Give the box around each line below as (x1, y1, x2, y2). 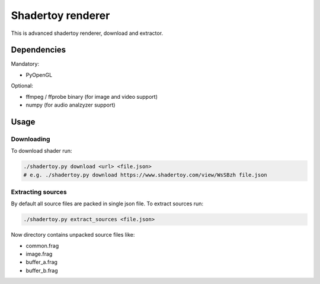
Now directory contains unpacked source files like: (11, 231, 135, 238)
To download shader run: (11, 147, 72, 154)
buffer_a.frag (25, 259, 57, 266)
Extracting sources (11, 188, 68, 196)
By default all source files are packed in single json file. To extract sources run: (11, 200, 204, 207)
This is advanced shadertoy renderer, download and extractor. (11, 30, 163, 37)
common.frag (25, 242, 59, 249)
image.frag (25, 250, 53, 257)
